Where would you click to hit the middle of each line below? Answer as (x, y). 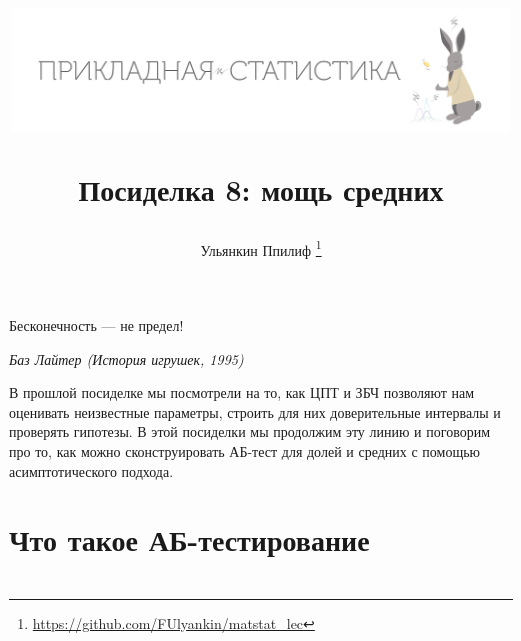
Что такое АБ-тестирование (189, 539)
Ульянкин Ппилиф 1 (261, 248)
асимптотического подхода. (91, 470)
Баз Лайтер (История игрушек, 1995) (126, 358)
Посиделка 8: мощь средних (261, 188)
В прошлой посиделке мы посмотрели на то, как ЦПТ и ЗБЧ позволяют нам (242, 392)
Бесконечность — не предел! (96, 325)
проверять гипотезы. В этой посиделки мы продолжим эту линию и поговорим (250, 431)
